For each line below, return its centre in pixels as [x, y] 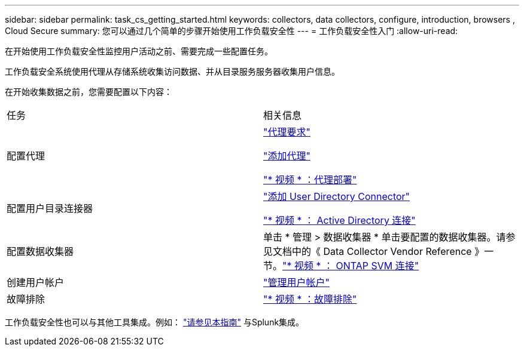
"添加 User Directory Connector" [337, 196]
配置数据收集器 [40, 251]
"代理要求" [287, 132]
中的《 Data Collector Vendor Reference [382, 251]
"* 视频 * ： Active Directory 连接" [339, 220]
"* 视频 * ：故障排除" [310, 299]
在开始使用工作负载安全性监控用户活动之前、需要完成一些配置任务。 [139, 51]
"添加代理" [287, 156]
